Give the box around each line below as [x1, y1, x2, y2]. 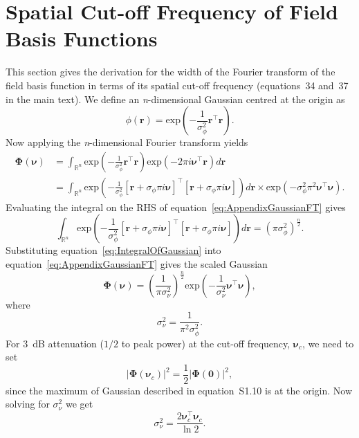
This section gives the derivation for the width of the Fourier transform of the [6, 64, 335, 79]
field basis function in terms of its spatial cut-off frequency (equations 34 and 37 [6, 77, 349, 92]
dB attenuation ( [33, 336, 104, 350]
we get [65, 396, 93, 411]
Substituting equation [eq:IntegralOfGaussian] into [6, 243, 221, 257]
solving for [6, 396, 50, 411]
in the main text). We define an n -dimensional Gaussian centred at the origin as [6, 91, 345, 106]
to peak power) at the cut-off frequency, [121, 336, 291, 350]
